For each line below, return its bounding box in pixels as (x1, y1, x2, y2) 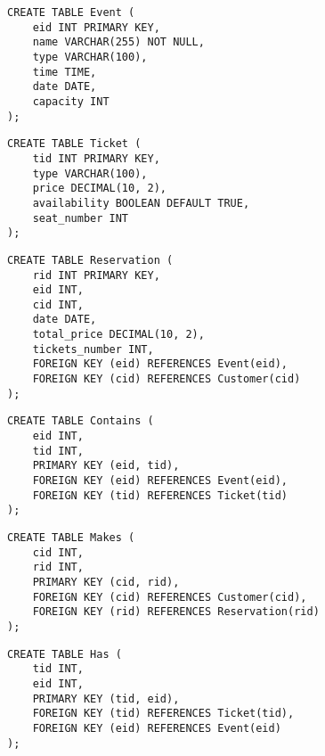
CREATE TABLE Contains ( (7, 415, 154, 428)
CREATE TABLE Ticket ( (7, 137, 142, 151)
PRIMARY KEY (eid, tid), (32, 459, 180, 472)
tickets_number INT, (32, 342, 154, 356)
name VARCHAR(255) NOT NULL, (32, 36, 205, 49)
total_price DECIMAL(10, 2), (32, 328, 205, 341)
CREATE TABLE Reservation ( (7, 253, 174, 267)
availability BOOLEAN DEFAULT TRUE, (32, 196, 250, 210)
